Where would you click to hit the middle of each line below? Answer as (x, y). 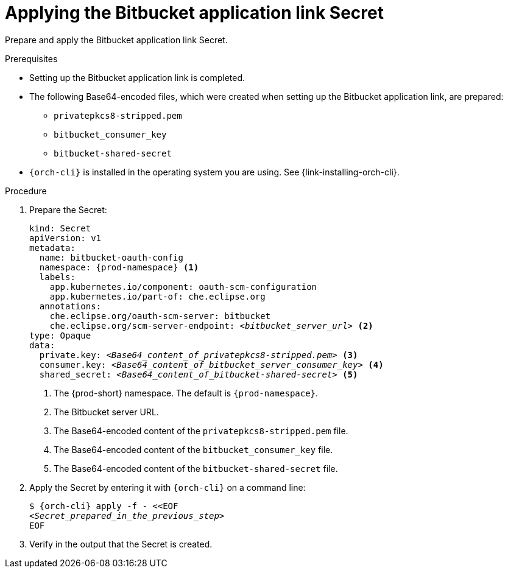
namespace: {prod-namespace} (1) (119, 267)
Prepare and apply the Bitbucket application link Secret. (116, 40)
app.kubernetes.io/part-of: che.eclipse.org (157, 296)
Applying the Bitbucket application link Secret (194, 13)
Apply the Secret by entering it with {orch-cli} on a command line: (168, 487)
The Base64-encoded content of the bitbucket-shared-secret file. (196, 468)
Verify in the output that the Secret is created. (121, 544)
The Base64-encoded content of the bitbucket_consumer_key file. (193, 449)
